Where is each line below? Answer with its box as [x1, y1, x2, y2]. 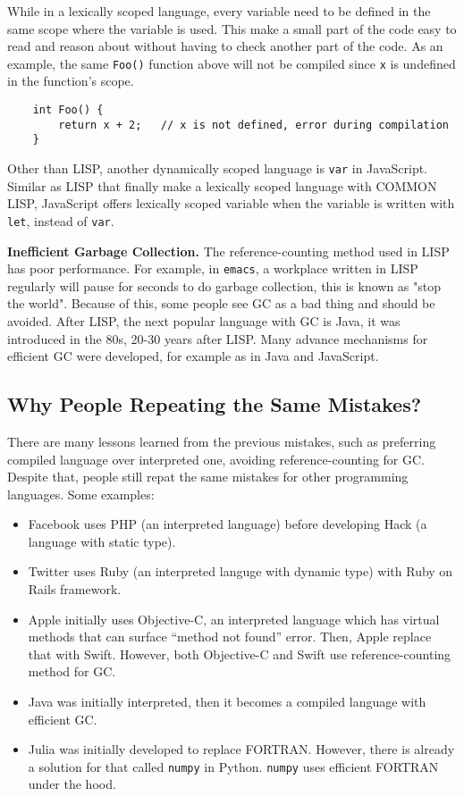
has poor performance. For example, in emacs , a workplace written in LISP [7, 259, 418, 278]
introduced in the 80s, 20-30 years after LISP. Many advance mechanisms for [7, 329, 428, 348]
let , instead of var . [7, 211, 114, 230]
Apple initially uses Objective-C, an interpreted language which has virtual [28, 609, 440, 628]
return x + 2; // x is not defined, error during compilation [58, 118, 449, 131]
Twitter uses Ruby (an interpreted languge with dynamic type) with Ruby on [28, 562, 453, 581]
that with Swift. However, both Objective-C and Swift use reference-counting [28, 644, 451, 663]
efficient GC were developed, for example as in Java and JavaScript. [7, 347, 379, 365]
